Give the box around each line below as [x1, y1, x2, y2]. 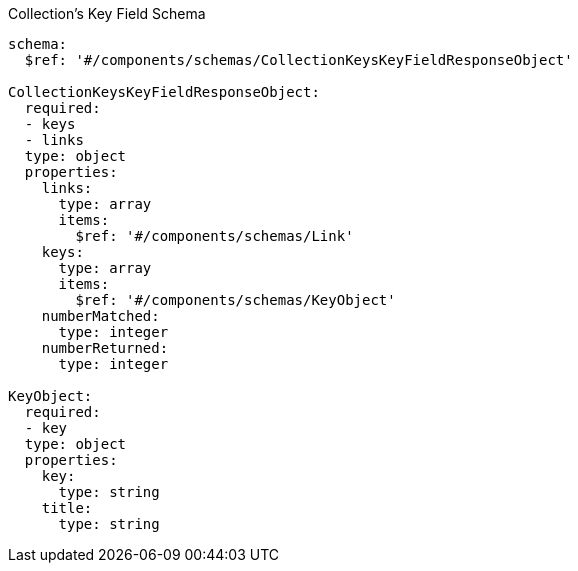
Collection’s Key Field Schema [8, 5, 206, 22]
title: [41, 500, 93, 516]
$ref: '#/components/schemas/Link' [75, 228, 354, 244]
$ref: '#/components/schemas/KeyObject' [75, 292, 396, 308]
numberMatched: [41, 308, 160, 324]
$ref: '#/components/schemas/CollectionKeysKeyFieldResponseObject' [24, 52, 573, 68]
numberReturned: [41, 340, 169, 356]
